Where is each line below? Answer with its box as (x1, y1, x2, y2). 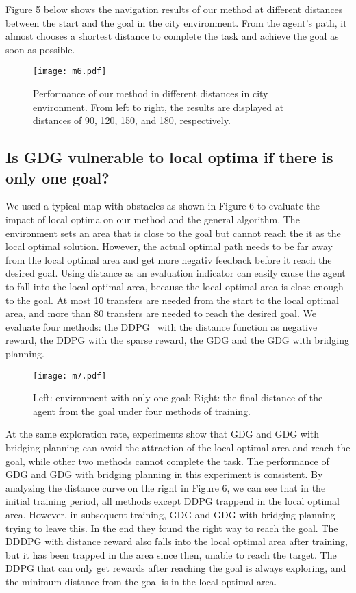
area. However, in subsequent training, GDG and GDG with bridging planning (5, 507, 335, 521)
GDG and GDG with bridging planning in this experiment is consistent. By (5, 467, 323, 481)
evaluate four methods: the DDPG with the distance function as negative (5, 319, 318, 333)
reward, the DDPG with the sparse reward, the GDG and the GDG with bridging (5, 333, 349, 347)
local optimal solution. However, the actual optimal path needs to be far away (5, 239, 333, 253)
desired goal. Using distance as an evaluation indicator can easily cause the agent (5, 266, 346, 280)
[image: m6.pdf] (33, 66, 107, 77)
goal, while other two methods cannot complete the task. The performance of (5, 453, 329, 468)
